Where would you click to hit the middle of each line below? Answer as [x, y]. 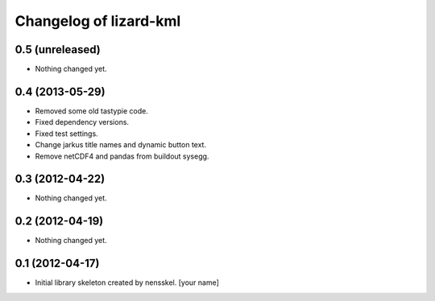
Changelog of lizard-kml [98, 21]
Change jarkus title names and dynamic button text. [121, 145]
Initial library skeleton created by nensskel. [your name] [127, 282]
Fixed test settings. [66, 134]
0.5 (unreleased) [58, 49]
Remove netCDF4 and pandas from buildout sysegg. [122, 156]
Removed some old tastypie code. [91, 111]
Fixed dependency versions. [82, 122]
